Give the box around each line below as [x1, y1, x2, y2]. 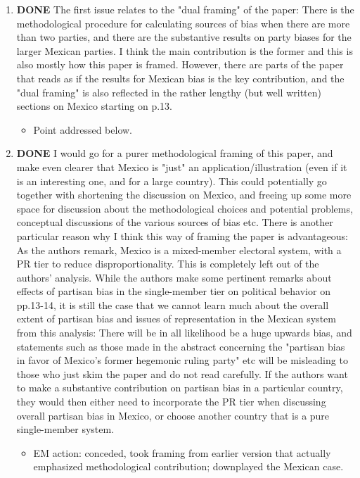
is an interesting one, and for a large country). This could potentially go [16, 173, 327, 188]
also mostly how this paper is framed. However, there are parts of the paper [16, 57, 344, 72]
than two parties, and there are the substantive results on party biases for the [16, 30, 352, 44]
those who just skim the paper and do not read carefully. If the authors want [16, 366, 348, 381]
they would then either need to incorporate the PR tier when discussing [16, 394, 326, 409]
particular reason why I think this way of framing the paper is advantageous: [16, 228, 348, 243]
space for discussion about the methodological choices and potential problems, [16, 201, 353, 215]
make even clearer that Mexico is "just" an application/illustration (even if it [16, 159, 347, 174]
